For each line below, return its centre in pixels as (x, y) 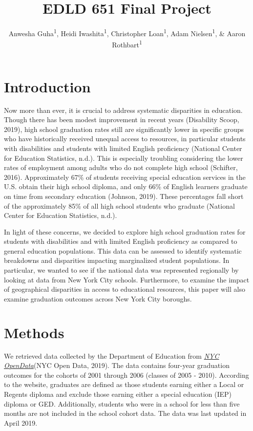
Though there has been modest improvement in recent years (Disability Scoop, (122, 119)
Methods (34, 332)
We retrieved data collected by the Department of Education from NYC (112, 356)
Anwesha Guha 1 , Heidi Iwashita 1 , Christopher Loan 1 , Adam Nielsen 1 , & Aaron (127, 32)
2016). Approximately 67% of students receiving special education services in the (125, 177)
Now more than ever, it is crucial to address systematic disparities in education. (123, 110)
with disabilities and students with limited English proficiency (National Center (123, 148)
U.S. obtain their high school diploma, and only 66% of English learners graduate (126, 186)
